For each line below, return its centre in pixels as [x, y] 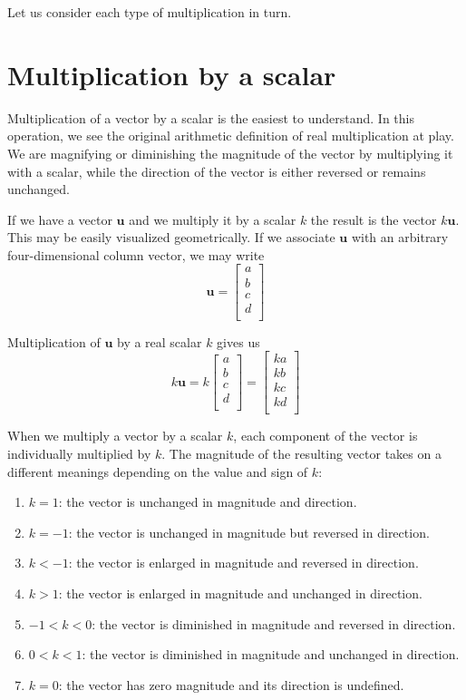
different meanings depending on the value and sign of [158, 471]
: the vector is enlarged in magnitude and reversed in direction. [243, 563]
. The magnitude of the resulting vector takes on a [301, 453]
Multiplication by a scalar [172, 74]
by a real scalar [159, 341]
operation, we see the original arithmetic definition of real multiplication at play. [231, 136]
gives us [238, 341]
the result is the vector [374, 219]
